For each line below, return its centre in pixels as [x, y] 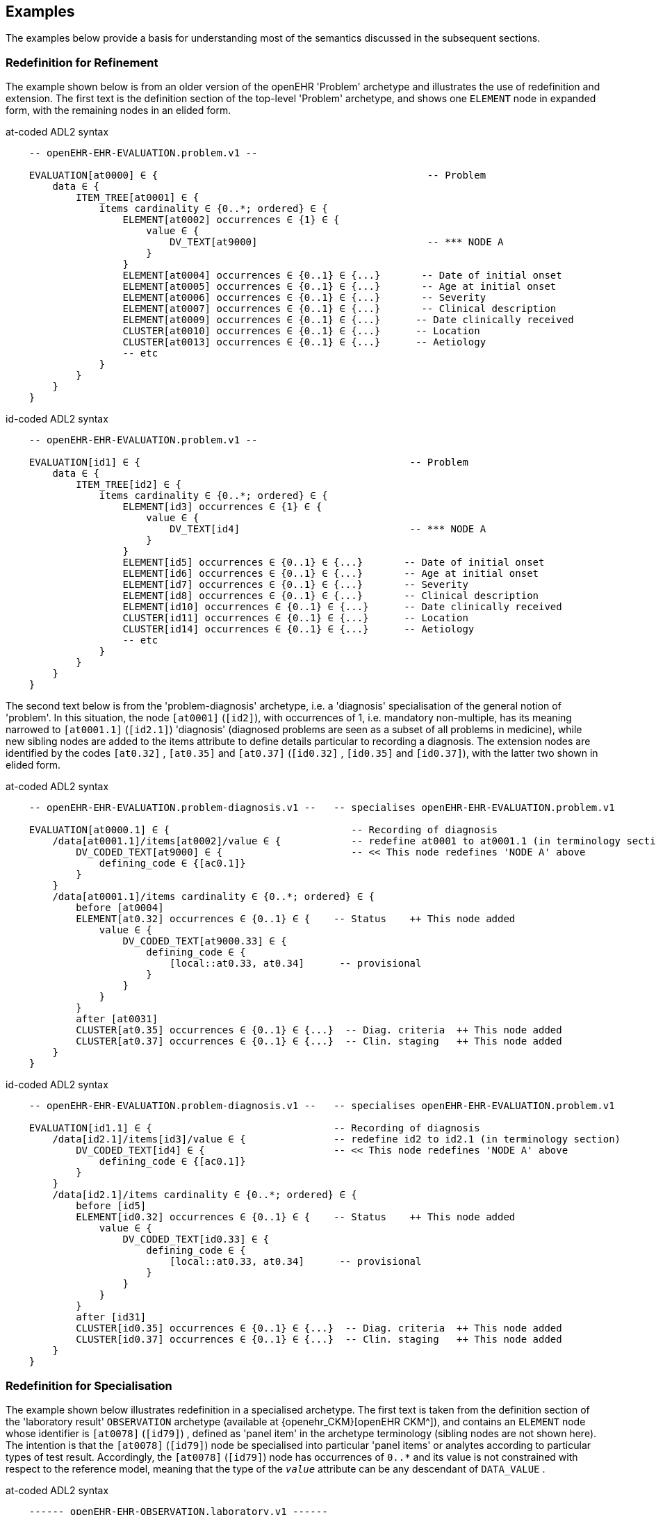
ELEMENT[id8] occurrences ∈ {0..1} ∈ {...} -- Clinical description [331, 596]
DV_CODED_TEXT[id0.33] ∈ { [196, 1239]
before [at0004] [120, 908]
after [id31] [111, 1317]
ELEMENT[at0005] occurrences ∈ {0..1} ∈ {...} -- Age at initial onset [339, 287]
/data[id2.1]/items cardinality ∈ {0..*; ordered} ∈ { [205, 1195]
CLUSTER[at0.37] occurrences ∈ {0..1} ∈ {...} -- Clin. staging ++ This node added [319, 1041]
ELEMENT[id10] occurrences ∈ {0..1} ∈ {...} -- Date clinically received [342, 607]
